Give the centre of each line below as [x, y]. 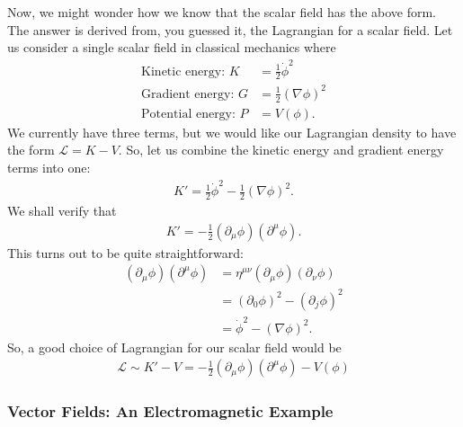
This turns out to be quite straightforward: [125, 252]
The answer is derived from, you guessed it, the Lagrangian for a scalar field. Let [230, 29]
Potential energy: [188, 114]
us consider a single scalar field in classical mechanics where [172, 47]
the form [31, 150]
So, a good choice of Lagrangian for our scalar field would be [174, 347]
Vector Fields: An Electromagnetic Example [170, 411]
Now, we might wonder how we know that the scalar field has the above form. [222, 12]
